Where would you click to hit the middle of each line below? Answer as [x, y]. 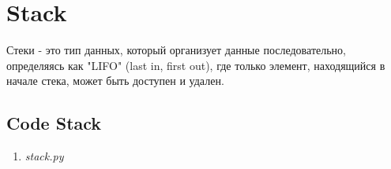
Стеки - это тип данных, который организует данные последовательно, [176, 50]
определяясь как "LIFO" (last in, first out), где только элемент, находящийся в [196, 65]
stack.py [44, 156]
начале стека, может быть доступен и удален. [115, 81]
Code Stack [54, 123]
